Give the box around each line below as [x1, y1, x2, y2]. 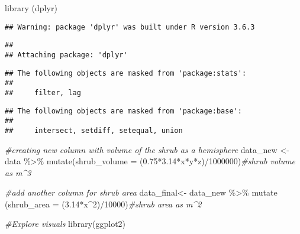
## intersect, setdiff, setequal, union [5, 126, 183, 135]
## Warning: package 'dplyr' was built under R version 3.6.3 [5, 22, 255, 31]
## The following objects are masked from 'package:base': [5, 106, 242, 115]
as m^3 [5, 166, 31, 178]
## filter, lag [5, 88, 81, 97]
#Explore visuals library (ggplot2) [5, 217, 126, 230]
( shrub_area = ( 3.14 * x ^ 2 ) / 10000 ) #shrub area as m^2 [5, 197, 202, 210]
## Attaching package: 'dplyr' [5, 50, 128, 59]
